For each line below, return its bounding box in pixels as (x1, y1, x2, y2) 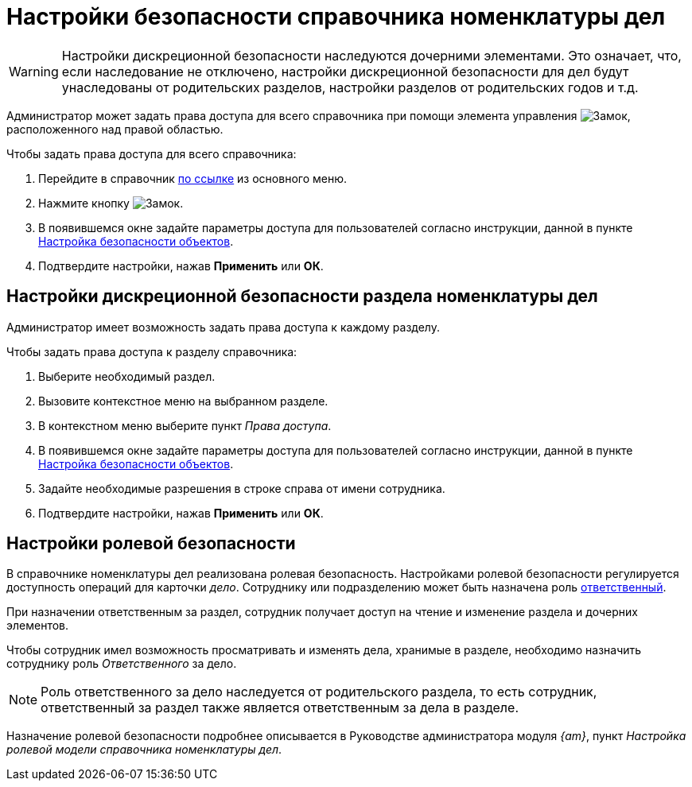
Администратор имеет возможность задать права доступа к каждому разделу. (6, 320, 440, 334)
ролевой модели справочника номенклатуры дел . (6, 742, 282, 757)
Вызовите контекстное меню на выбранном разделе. (38, 393, 329, 408)
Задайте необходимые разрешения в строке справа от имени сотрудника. (38, 481, 445, 495)
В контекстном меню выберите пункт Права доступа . (38, 418, 332, 432)
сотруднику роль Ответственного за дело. (6, 657, 237, 671)
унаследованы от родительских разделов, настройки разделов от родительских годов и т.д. (61, 79, 639, 95)
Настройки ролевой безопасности (6, 533, 296, 554)
